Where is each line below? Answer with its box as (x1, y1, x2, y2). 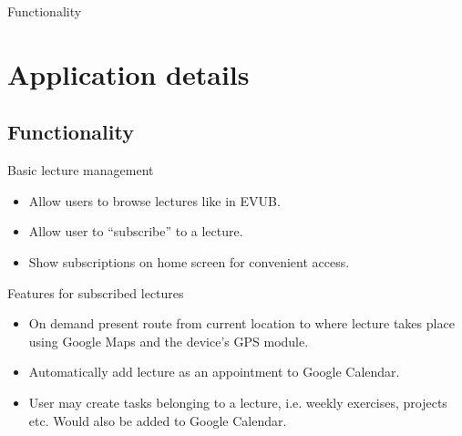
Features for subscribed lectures (7, 283, 184, 302)
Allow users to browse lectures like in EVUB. (28, 191, 281, 210)
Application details (7, 55, 250, 92)
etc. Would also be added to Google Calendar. (28, 410, 287, 430)
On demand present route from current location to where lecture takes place (28, 314, 455, 333)
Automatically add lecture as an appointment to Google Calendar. (28, 362, 400, 381)
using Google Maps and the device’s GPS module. (28, 331, 309, 350)
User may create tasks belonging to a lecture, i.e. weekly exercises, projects (28, 392, 447, 411)
